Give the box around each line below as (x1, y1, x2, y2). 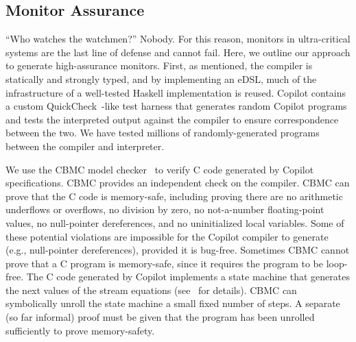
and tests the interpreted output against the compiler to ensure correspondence (5, 112, 339, 126)
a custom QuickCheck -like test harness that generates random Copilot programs (5, 99, 347, 113)
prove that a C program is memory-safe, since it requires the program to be (5, 256, 323, 270)
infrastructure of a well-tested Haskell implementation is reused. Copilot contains (5, 85, 346, 99)
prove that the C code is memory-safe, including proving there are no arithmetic (5, 188, 343, 203)
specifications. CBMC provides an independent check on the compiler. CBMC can (5, 175, 350, 190)
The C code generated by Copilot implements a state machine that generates (26, 269, 350, 284)
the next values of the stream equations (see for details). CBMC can (5, 282, 297, 297)
